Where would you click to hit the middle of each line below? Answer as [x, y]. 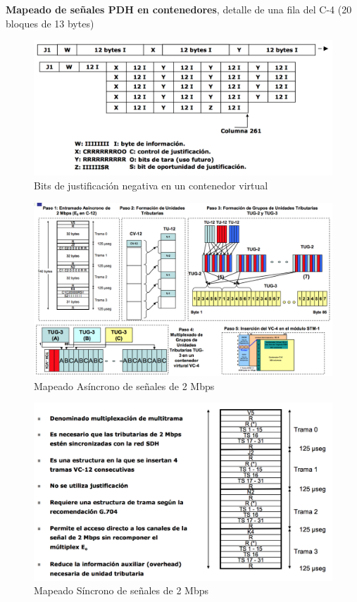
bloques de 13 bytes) [50, 23]
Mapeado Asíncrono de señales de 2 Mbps [124, 385]
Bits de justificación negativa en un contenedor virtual [151, 185]
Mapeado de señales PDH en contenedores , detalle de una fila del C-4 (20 [179, 9]
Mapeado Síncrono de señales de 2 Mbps [121, 590]
